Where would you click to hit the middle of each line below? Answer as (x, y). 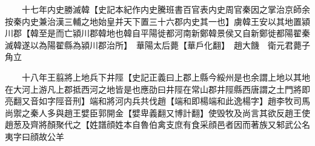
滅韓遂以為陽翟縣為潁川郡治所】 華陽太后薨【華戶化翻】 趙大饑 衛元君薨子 (157, 45)
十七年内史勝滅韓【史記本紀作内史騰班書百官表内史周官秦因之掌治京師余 (166, 9)
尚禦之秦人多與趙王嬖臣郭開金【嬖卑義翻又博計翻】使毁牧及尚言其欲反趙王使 (157, 112)
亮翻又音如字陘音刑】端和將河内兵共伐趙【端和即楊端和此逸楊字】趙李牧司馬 (157, 101)
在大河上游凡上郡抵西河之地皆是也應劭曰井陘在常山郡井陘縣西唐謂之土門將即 (157, 89)
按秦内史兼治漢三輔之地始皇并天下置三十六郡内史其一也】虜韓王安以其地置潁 (157, 21)
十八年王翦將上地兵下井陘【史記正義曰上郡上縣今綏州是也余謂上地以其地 (166, 77)
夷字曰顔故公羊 (35, 136)
